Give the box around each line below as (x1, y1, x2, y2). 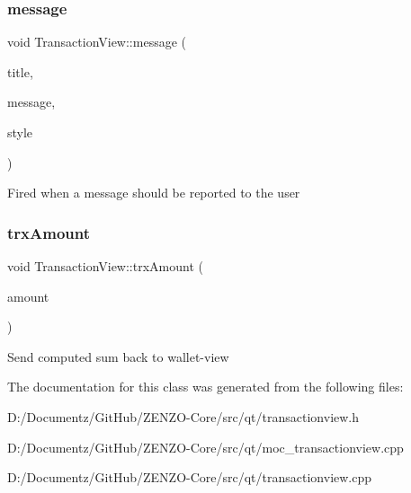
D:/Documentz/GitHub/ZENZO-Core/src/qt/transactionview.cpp (7, 468, 372, 487)
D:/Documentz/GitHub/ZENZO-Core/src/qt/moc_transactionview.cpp (7, 437, 404, 456)
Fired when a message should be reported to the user (7, 183, 300, 202)
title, (7, 62, 33, 81)
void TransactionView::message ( (7, 32, 186, 51)
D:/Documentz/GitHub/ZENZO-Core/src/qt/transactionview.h (7, 407, 360, 426)
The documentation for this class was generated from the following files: (7, 377, 404, 396)
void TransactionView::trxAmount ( (7, 257, 203, 275)
